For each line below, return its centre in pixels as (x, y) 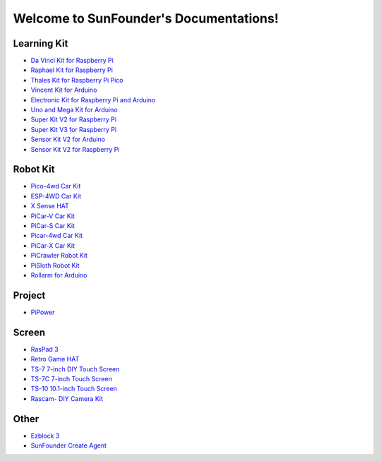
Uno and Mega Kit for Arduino (74, 110)
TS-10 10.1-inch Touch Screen (74, 389)
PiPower (43, 312)
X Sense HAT (50, 206)
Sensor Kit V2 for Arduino (68, 139)
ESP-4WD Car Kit (56, 196)
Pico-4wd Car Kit (56, 186)
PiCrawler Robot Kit (59, 256)
